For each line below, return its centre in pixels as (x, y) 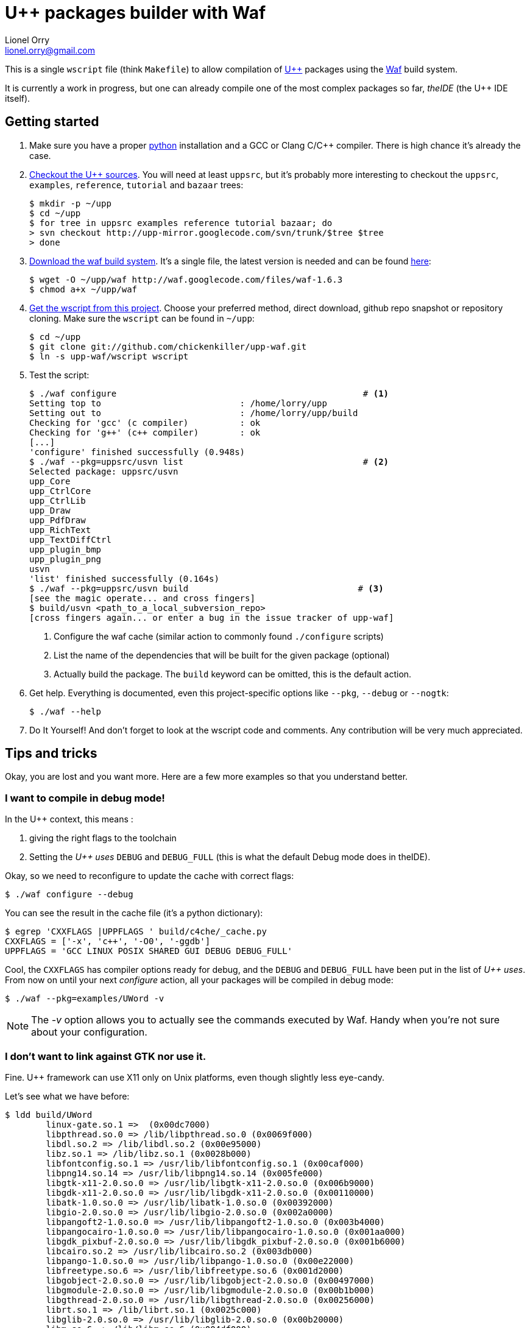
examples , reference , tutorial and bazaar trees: (136, 185)
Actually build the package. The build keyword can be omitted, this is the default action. (233, 674)
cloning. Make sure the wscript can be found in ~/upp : (142, 318)
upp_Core (50, 481)
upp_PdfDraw (58, 520)
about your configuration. (89, 1032)
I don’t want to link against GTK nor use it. (106, 1056)
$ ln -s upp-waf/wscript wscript (109, 356)
